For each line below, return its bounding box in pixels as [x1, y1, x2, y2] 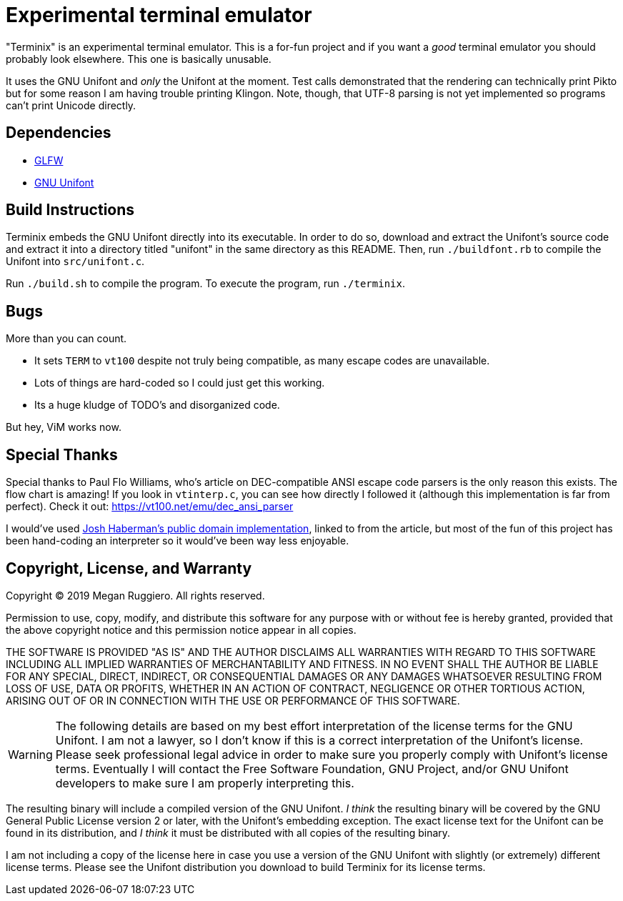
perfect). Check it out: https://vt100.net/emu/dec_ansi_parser [6, 500, 294, 513]
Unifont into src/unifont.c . [6, 255, 145, 268]
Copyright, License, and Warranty [6, 559, 252, 577]
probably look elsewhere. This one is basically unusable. [6, 52, 271, 65]
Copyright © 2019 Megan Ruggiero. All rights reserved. [6, 589, 265, 602]
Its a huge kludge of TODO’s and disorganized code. [34, 399, 280, 412]
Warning [8, 747, 53, 762]
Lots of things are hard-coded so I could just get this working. [34, 377, 325, 389]
